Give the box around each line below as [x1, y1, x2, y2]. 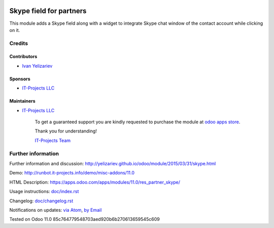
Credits [9, 39, 28, 47]
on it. [9, 27, 20, 33]
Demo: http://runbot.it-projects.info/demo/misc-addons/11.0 [9, 170, 134, 176]
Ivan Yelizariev [22, 63, 53, 69]
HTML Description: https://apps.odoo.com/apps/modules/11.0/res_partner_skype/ [9, 179, 180, 185]
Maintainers [9, 98, 36, 104]
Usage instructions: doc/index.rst [9, 189, 79, 195]
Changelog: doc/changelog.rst [9, 198, 74, 204]
